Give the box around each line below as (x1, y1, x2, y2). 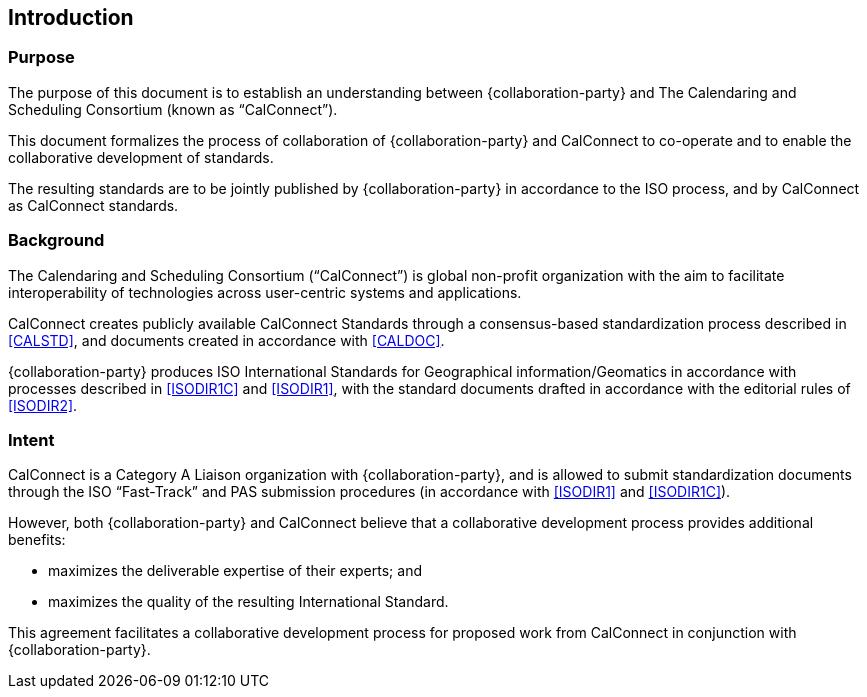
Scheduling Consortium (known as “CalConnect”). (8, 100, 338, 118)
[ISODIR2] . (8, 396, 78, 414)
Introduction (8, 5, 134, 30)
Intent (8, 429, 55, 450)
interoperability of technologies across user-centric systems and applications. (8, 283, 522, 301)
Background (8, 230, 105, 251)
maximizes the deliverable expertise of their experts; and (48, 562, 422, 580)
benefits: (8, 531, 66, 549)
